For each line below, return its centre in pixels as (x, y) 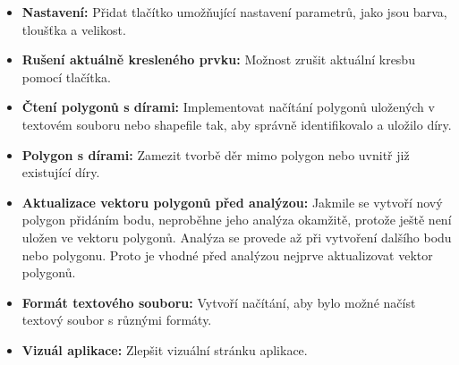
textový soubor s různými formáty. (117, 320)
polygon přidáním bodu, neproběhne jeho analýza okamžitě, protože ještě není (237, 220)
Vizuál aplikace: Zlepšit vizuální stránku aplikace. (165, 349)
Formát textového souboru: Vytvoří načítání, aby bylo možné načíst (219, 302)
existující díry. (61, 172)
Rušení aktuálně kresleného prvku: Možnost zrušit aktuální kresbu (218, 59)
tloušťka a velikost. (74, 29)
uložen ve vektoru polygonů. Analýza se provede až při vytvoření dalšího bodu (237, 237)
